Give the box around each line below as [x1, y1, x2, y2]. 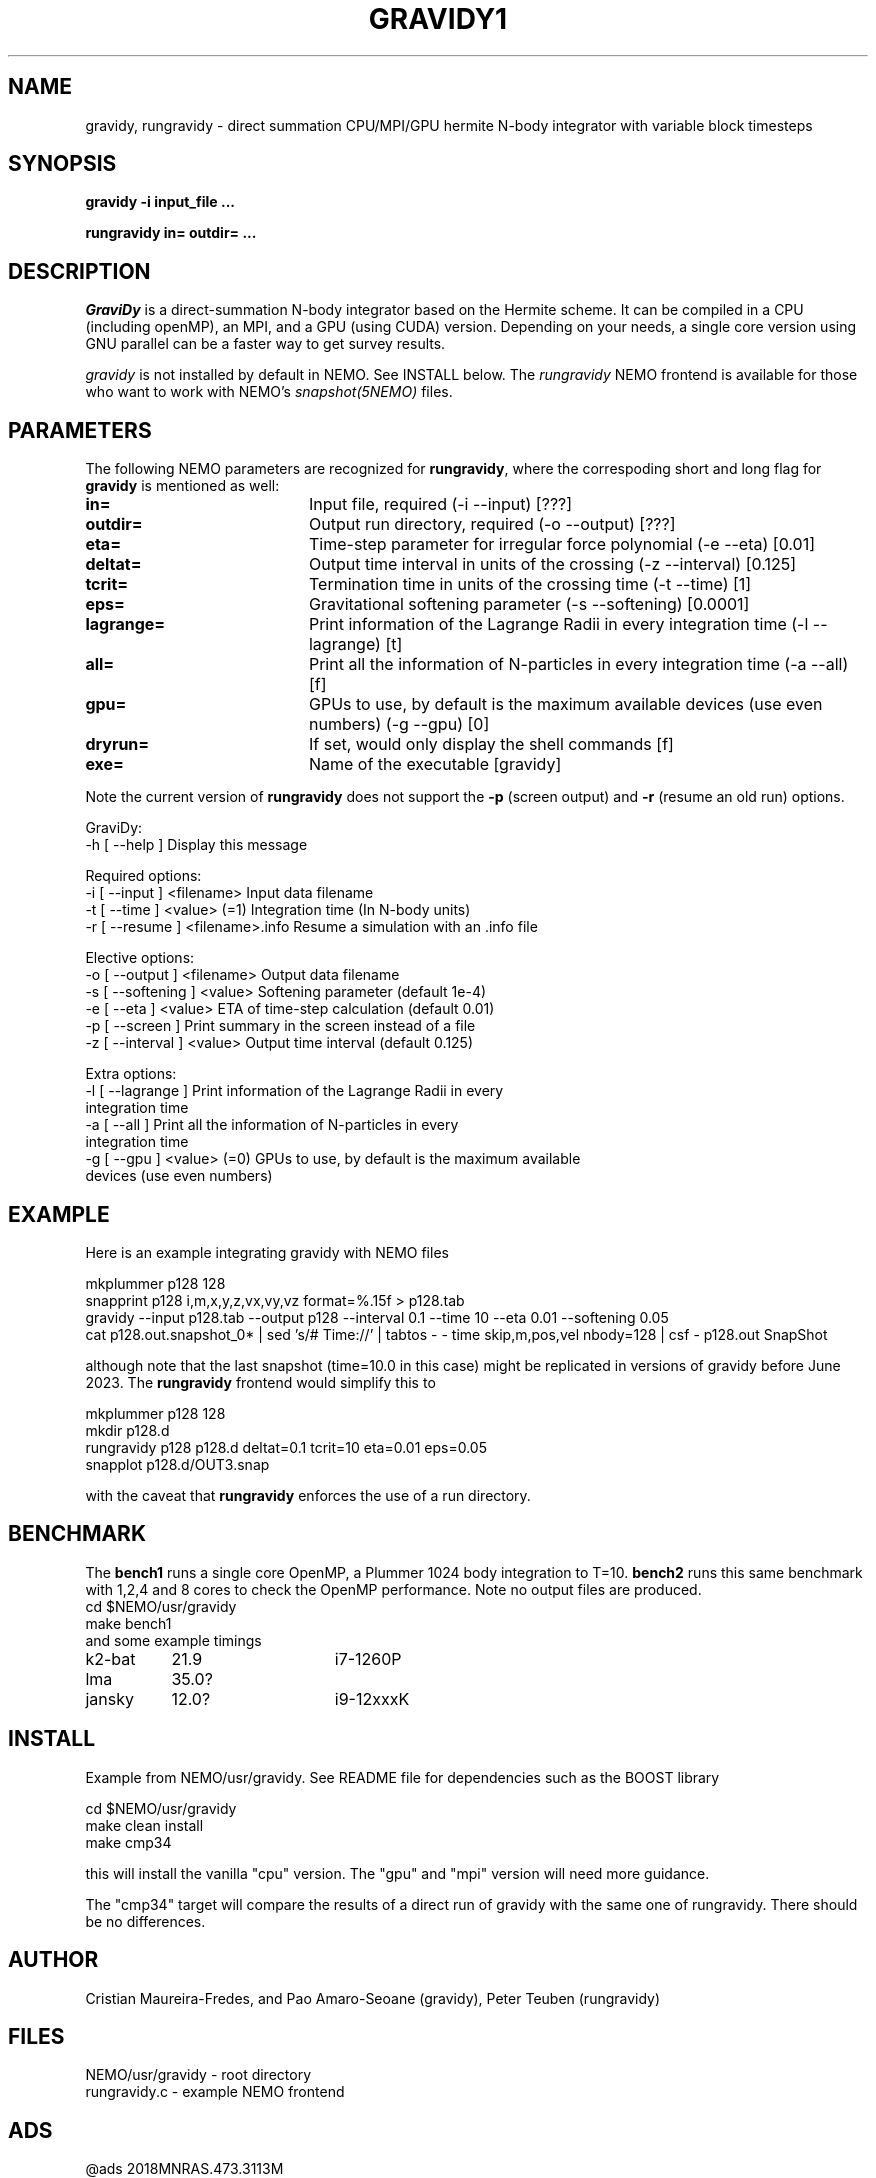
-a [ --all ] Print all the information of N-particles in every [85, 1116, 459, 1134]
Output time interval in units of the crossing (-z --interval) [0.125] [308, 554, 797, 575]
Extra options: [85, 1065, 177, 1083]
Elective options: [85, 949, 195, 967]
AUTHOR [8, 1947, 99, 1973]
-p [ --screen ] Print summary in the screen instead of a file [85, 1017, 476, 1035]
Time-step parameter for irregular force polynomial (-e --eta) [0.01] [308, 534, 815, 555]
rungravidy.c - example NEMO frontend [85, 2083, 345, 2101]
